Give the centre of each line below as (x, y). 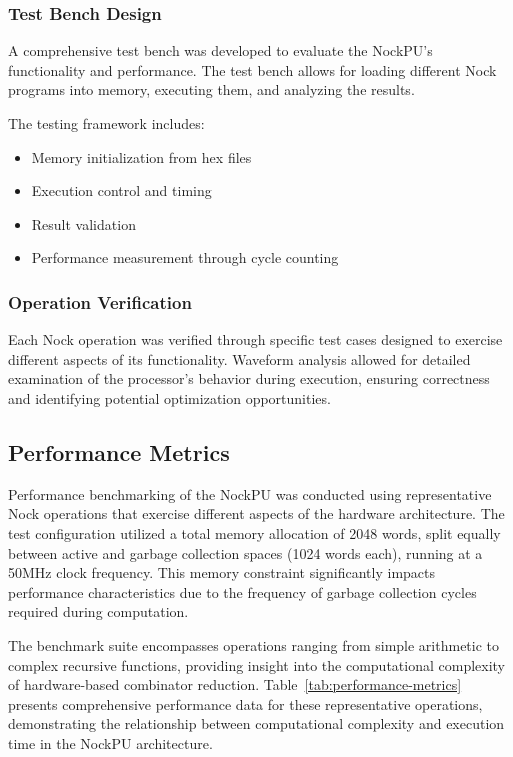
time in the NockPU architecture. (110, 742)
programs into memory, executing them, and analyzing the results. (211, 89)
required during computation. (98, 611)
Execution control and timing (121, 190)
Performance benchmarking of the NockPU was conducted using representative (250, 493)
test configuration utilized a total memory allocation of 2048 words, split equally (254, 532)
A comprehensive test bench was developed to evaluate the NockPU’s (220, 50)
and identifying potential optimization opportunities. (169, 397)
